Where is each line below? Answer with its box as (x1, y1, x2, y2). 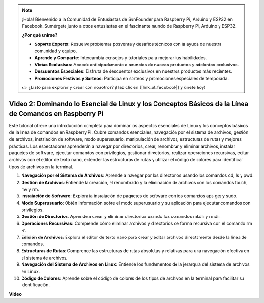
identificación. (21, 282, 50, 288)
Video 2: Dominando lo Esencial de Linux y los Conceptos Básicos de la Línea (9, 99, 249, 108)
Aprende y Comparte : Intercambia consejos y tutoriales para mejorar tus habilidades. (34, 55, 207, 61)
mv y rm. (21, 186, 39, 192)
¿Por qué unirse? (22, 32, 58, 38)
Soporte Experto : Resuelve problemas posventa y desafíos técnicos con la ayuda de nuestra (34, 41, 222, 47)
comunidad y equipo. (34, 48, 77, 54)
